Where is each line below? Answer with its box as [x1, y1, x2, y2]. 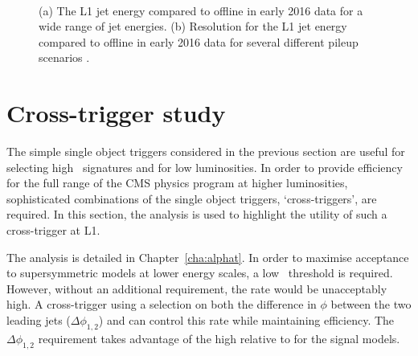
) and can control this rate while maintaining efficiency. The [98, 312, 395, 329]
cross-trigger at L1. [6, 222, 100, 239]
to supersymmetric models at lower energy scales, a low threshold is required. [6, 264, 393, 281]
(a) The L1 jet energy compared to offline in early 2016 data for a [39, 2, 363, 18]
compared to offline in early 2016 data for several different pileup [39, 33, 359, 50]
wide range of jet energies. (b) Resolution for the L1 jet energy [39, 18, 347, 35]
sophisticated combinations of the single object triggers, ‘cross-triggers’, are [6, 190, 377, 207]
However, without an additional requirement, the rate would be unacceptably [6, 280, 387, 297]
